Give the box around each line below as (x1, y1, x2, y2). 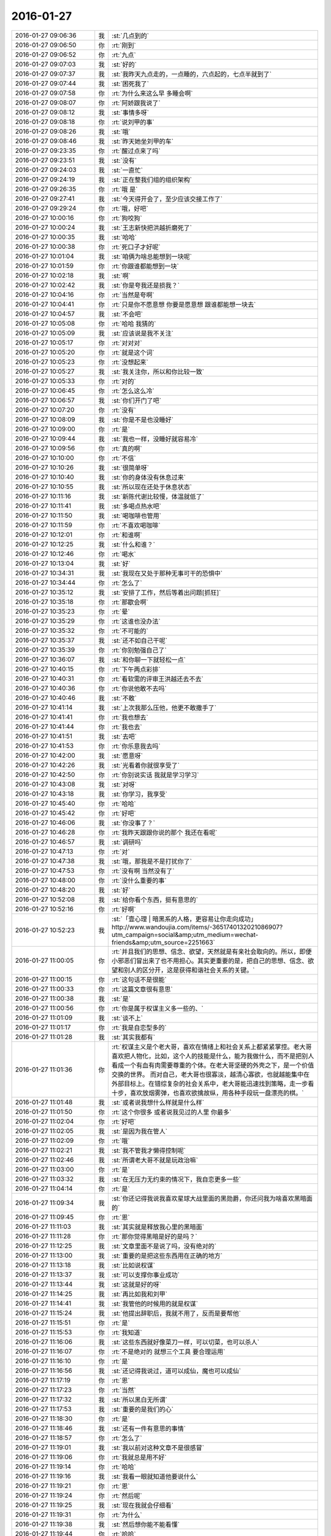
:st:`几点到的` (111, 31, 150, 40)
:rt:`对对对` (111, 339, 142, 347)
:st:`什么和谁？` (111, 540, 156, 549)
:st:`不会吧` (111, 310, 143, 318)
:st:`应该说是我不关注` (111, 329, 174, 337)
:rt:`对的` (111, 377, 136, 385)
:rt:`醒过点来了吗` (111, 146, 161, 155)
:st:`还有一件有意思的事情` (111, 1424, 186, 1433)
